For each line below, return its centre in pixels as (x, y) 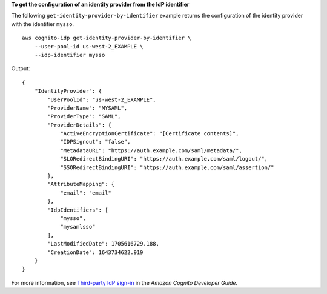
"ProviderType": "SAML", (84, 116)
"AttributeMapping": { (81, 184)
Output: (21, 68)
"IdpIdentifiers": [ (78, 210)
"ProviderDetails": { (80, 125)
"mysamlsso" (78, 227)
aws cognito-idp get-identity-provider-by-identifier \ (107, 38)
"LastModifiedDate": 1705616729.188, (104, 244)
